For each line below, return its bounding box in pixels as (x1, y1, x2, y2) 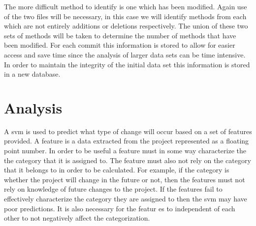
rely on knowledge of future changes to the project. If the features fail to (4, 184, 223, 194)
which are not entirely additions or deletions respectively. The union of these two (4, 21, 248, 31)
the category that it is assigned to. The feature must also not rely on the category (4, 155, 251, 165)
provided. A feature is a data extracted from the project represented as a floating (4, 136, 249, 146)
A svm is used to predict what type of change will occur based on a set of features (4, 126, 252, 136)
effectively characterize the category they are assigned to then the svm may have (4, 194, 247, 204)
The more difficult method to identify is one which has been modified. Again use (4, 1, 247, 11)
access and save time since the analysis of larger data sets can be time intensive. (4, 49, 246, 59)
